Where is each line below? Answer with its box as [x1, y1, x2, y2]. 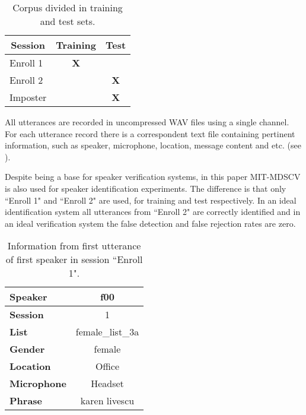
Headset [91, 376, 124, 391]
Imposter [9, 90, 47, 104]
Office [95, 359, 119, 373]
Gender [9, 342, 45, 356]
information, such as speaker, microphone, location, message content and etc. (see [5, 139, 301, 151]
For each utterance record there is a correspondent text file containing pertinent [5, 127, 295, 140]
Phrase [9, 394, 43, 408]
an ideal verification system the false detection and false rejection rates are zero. [5, 217, 296, 229]
